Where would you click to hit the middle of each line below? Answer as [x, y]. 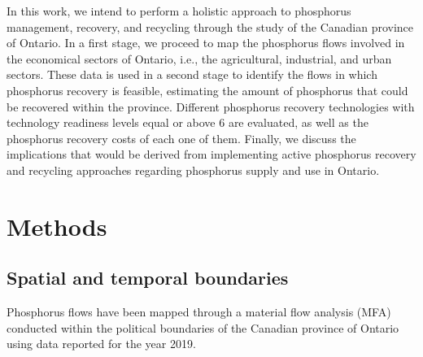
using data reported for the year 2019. [101, 344]
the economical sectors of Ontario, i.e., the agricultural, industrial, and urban [199, 58]
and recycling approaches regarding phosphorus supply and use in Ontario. [193, 170]
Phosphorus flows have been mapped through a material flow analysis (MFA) [199, 312]
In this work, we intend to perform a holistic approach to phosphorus [179, 11]
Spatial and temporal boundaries [148, 278]
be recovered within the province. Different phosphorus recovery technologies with [211, 106]
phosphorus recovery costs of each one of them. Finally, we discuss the [181, 138]
